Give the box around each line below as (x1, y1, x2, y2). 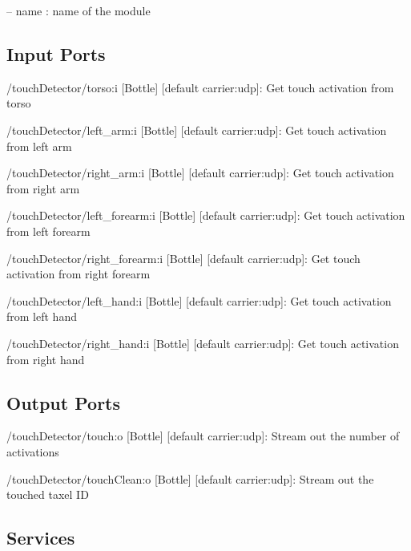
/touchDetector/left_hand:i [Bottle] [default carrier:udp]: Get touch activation (6, 292, 392, 309)
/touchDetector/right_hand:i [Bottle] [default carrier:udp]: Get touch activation (6, 334, 399, 351)
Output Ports (6, 390, 121, 415)
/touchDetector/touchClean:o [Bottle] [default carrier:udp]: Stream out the (6, 470, 374, 487)
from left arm (6, 137, 72, 154)
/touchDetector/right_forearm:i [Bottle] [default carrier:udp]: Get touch (6, 249, 361, 266)
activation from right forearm (6, 265, 151, 282)
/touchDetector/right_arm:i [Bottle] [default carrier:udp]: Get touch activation (6, 164, 394, 181)
